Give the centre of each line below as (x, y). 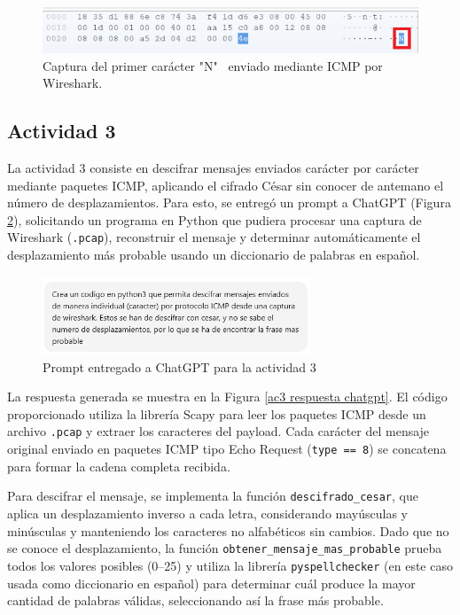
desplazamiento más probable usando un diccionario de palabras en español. (214, 255)
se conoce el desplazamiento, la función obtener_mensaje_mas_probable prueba (225, 548)
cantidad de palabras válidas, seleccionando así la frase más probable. (195, 600)
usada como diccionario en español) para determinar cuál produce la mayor (211, 583)
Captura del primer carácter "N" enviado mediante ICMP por (213, 65)
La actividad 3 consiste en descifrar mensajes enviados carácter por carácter (213, 167)
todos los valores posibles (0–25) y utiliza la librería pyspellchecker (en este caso (230, 565)
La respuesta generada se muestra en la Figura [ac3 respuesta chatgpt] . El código (227, 397)
